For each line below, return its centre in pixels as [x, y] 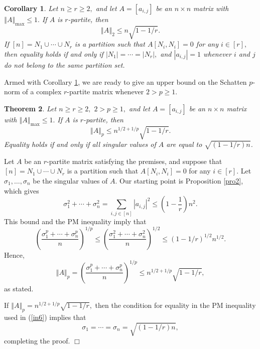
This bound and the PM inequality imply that [75, 221]
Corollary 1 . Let [31, 8]
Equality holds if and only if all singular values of [80, 144]
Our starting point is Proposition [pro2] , [181, 181]
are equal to [184, 144]
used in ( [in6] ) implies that [45, 317]
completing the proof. [37, 341]
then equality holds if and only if [54, 53]
